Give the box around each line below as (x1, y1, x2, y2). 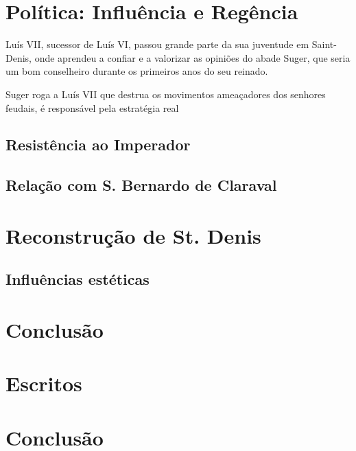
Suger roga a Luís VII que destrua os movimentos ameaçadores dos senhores (5, 86, 326, 101)
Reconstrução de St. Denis (5, 221, 261, 249)
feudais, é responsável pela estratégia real (5, 100, 179, 115)
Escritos (5, 369, 82, 397)
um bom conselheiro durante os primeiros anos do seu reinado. (5, 64, 268, 78)
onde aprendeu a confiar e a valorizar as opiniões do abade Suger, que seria (34, 50, 351, 65)
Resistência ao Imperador (5, 134, 191, 155)
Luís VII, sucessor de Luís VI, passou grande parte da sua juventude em (5, 37, 309, 51)
